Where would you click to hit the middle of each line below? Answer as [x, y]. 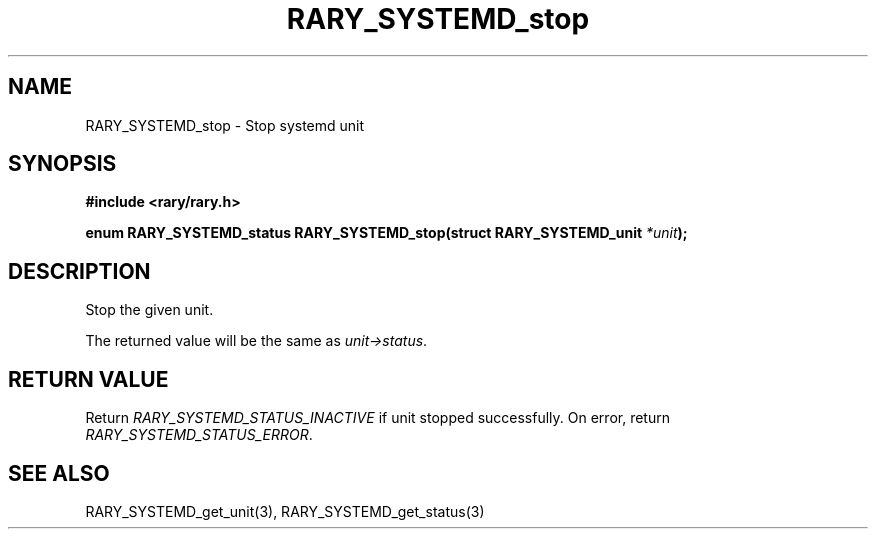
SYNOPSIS [62, 164]
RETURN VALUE [88, 379]
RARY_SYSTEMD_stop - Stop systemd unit [225, 125]
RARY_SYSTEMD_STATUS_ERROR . [199, 435]
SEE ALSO [59, 473]
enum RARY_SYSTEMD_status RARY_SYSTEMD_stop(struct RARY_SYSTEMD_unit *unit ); [386, 233]
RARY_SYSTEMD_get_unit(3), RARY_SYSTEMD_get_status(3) [285, 511]
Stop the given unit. [149, 310]
